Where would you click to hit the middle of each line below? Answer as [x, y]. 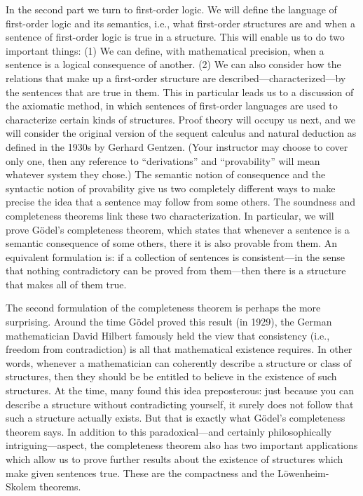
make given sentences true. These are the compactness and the [140, 472]
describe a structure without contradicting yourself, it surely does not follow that [180, 404]
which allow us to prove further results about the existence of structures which [174, 459]
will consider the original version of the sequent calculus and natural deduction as [181, 133]
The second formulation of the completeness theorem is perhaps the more [163, 308]
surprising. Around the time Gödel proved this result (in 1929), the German [169, 322]
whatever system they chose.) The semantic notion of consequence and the [166, 174]
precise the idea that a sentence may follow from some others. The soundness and [181, 202]
